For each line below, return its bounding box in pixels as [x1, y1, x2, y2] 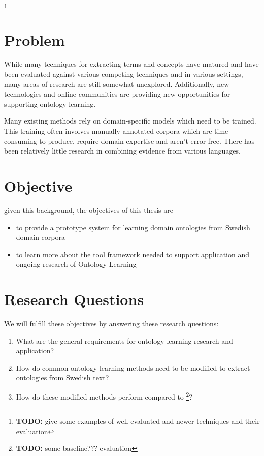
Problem [4, 29, 65, 50]
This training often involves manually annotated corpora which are [4, 126, 212, 136]
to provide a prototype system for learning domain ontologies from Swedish [16, 222, 250, 232]
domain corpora [16, 232, 65, 242]
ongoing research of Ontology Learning [16, 259, 137, 269]
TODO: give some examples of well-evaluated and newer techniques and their [16, 416, 260, 427]
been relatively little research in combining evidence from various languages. [4, 145, 241, 156]
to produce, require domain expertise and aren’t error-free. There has [39, 135, 255, 146]
